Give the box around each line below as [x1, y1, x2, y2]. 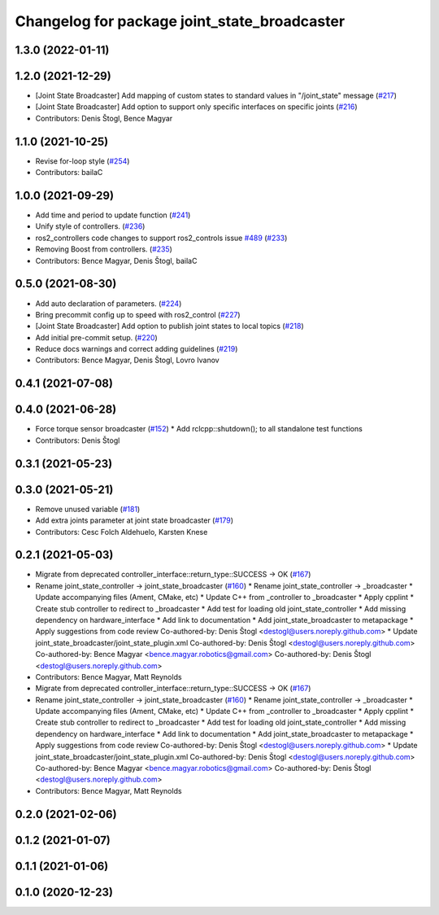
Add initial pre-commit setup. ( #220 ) [35, 332, 158, 342]
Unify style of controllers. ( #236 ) [35, 221, 146, 231]
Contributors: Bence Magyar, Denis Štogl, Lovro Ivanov [35, 355, 219, 366]
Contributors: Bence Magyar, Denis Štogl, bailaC [35, 256, 198, 265]
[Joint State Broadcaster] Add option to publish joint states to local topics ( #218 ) [35, 322, 304, 331]
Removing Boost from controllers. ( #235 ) [35, 244, 172, 254]
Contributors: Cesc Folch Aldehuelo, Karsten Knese [35, 527, 208, 536]
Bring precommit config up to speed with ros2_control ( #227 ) [35, 309, 241, 319]
